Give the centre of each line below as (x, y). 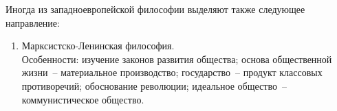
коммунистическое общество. (83, 99)
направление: (33, 22)
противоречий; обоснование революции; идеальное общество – (154, 85)
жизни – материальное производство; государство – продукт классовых (172, 72)
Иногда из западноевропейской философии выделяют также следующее (155, 9)
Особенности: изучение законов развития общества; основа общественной (177, 59)
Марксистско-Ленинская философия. (98, 46)
